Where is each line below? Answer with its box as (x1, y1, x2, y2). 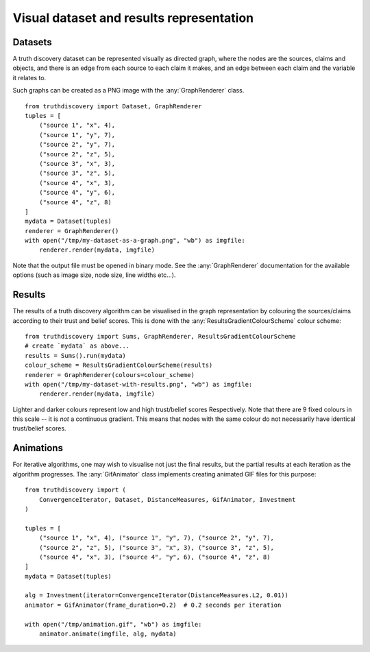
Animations (12, 442, 63, 454)
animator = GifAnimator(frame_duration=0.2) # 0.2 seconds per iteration (25, 601, 282, 609)
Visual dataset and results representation (12, 10, 254, 25)
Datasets (12, 36, 52, 48)
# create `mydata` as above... (25, 342, 130, 350)
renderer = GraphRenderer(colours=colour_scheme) (25, 371, 195, 378)
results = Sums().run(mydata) (25, 352, 127, 359)
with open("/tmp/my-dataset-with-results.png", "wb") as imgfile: (25, 381, 253, 388)
